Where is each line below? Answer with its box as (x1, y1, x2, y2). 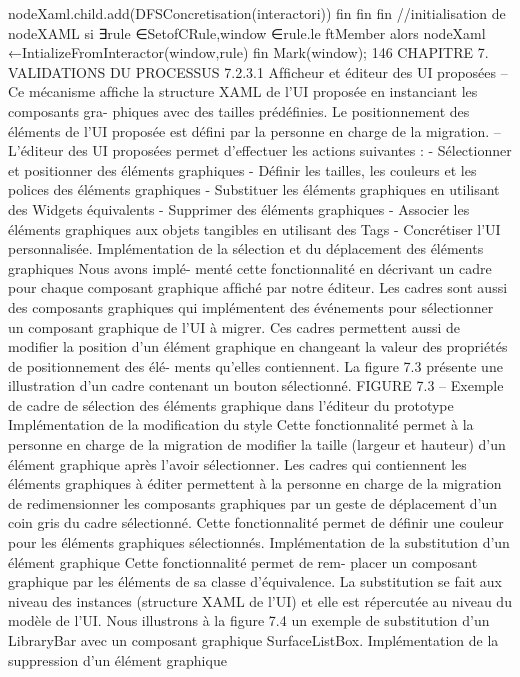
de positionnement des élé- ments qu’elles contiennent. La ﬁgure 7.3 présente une (8, 355, 503, 376)
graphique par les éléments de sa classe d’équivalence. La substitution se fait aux (8, 571, 502, 592)
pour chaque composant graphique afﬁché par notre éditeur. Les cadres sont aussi (8, 277, 508, 298)
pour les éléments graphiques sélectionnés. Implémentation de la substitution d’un (8, 532, 510, 553)
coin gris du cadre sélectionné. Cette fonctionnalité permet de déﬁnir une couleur (8, 512, 504, 533)
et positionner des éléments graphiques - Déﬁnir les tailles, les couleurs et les (8, 159, 477, 180)
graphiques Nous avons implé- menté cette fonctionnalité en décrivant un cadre (8, 257, 492, 278)
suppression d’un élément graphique (8, 649, 227, 670)
